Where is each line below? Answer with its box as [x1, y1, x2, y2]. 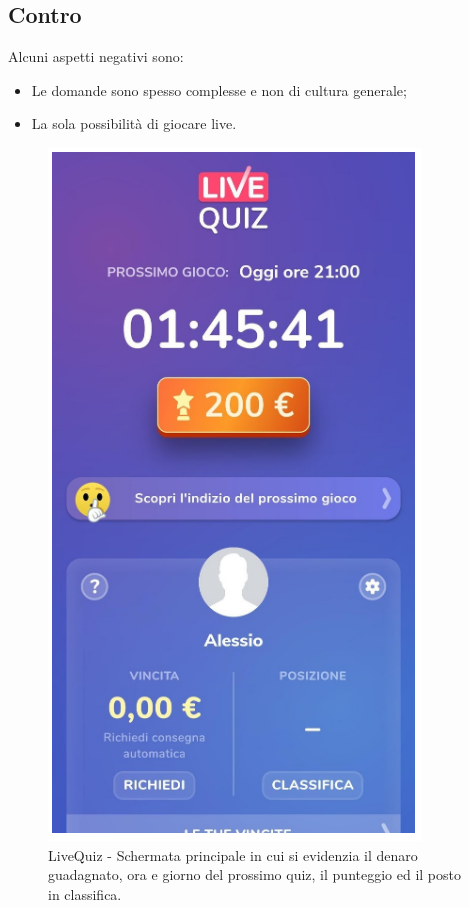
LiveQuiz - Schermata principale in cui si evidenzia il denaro [48, 844, 418, 865]
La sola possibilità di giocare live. [31, 113, 237, 134]
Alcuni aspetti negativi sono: [8, 46, 184, 67]
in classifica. [48, 883, 122, 904]
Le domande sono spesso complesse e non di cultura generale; [31, 79, 407, 100]
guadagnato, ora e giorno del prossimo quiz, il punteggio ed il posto [48, 864, 461, 885]
